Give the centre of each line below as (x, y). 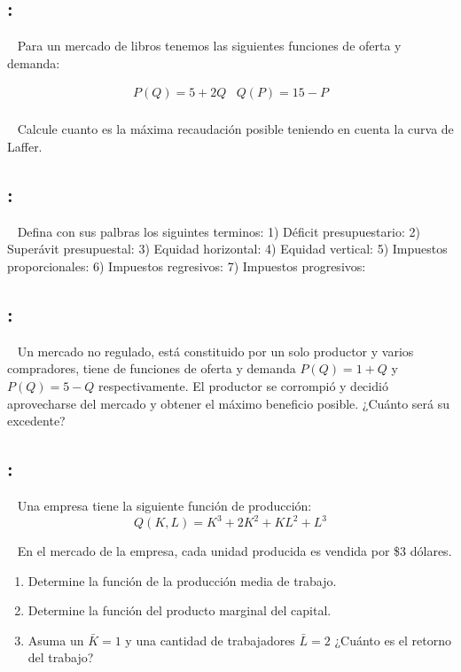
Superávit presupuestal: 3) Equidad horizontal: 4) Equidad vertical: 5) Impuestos (227, 249)
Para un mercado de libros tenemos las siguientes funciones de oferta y (209, 46)
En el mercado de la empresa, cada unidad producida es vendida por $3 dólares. (234, 551)
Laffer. (25, 147)
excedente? (36, 421)
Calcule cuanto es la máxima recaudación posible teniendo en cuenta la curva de (235, 129)
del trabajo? (61, 657)
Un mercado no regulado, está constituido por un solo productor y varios (215, 351)
